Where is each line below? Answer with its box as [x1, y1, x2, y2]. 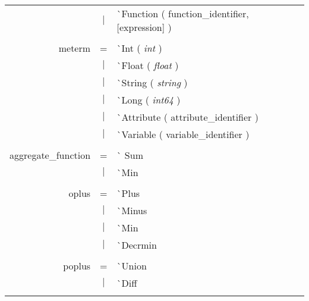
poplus [63, 259, 91, 272]
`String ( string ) [116, 76, 188, 89]
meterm [58, 41, 91, 55]
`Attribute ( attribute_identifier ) [116, 110, 258, 124]
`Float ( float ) [116, 58, 179, 72]
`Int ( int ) [116, 41, 162, 55]
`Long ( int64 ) [116, 93, 181, 106]
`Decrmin [116, 238, 157, 252]
